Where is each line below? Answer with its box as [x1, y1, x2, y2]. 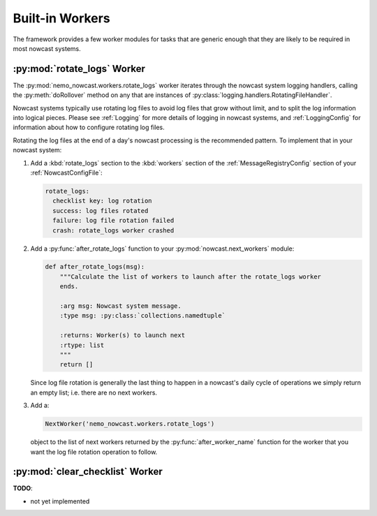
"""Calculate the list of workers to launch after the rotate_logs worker [59, 272, 321, 281]
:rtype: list [59, 341, 105, 349]
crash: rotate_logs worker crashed [52, 226, 175, 234]
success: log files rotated [52, 207, 149, 214]
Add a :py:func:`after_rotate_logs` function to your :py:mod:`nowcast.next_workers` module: [30, 244, 295, 253]
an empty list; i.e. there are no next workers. [30, 388, 157, 397]
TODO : [13, 484, 33, 492]
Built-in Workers [13, 10, 111, 26]
